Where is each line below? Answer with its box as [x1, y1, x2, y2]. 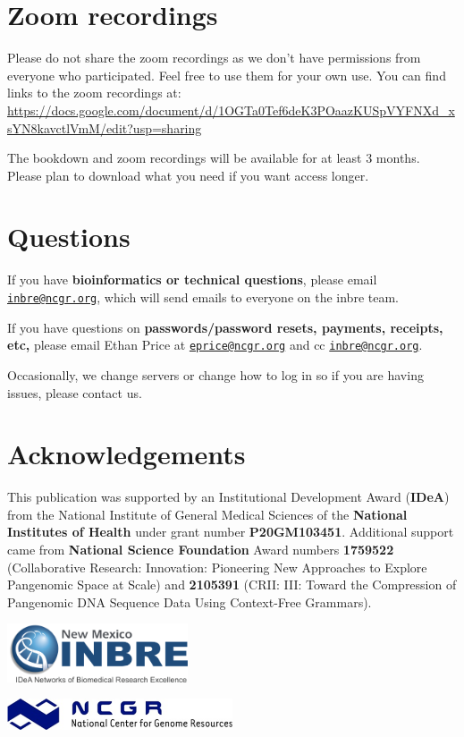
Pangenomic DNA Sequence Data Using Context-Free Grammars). [7, 592, 372, 611]
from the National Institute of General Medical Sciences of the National [7, 504, 408, 523]
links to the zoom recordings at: [7, 83, 181, 102]
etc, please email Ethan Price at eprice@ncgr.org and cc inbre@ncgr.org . [7, 335, 423, 354]
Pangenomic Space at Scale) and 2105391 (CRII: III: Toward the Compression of [7, 575, 457, 594]
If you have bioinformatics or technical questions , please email [7, 270, 377, 289]
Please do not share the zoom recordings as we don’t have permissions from [7, 48, 421, 67]
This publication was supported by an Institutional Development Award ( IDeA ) [7, 487, 450, 506]
